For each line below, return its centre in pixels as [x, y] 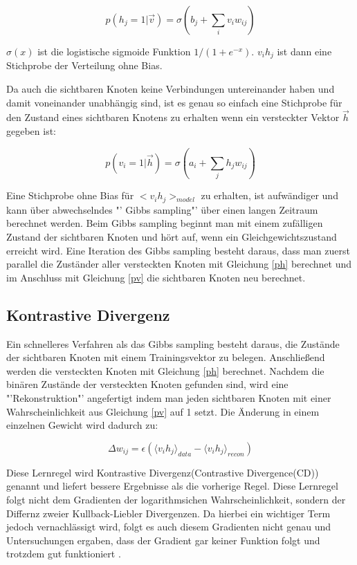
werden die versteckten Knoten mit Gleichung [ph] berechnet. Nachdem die [165, 370]
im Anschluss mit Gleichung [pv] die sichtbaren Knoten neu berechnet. [156, 277]
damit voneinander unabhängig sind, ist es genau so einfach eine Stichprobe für [174, 102]
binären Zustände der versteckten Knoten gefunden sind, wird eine [147, 384]
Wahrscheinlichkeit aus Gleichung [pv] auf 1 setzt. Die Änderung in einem [163, 411]
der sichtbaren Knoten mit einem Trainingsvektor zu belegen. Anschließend [166, 357]
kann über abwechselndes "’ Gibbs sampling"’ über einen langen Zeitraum [162, 209]
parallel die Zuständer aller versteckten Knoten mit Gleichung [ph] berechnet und [179, 264]
